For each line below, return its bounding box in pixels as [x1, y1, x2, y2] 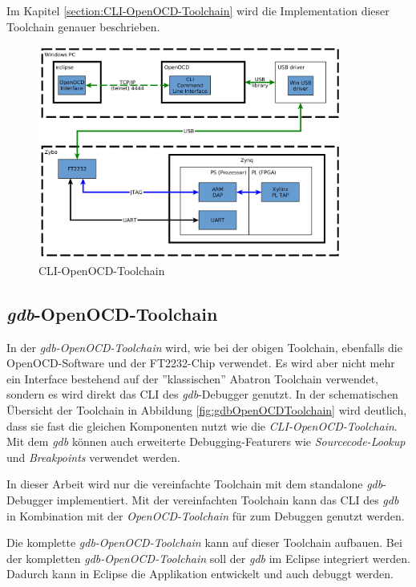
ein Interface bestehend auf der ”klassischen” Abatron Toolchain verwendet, [6, 370, 379, 387]
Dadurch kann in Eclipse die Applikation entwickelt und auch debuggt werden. [6, 565, 394, 582]
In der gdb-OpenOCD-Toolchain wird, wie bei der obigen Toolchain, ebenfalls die [6, 338, 402, 355]
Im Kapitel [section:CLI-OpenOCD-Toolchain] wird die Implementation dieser [6, 2, 390, 18]
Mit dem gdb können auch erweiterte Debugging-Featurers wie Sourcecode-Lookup [6, 433, 406, 450]
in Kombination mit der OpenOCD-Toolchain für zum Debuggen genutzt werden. [6, 507, 405, 524]
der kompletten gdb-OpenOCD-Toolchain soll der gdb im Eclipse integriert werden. [6, 549, 410, 566]
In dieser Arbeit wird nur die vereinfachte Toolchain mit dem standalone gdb [6, 476, 383, 492]
